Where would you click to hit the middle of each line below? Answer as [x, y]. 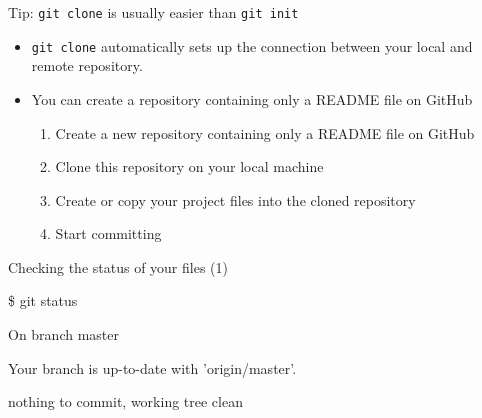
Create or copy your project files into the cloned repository [235, 199]
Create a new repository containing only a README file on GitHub [265, 132]
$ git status [43, 300]
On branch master [63, 334]
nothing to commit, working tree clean [125, 401]
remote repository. [87, 65]
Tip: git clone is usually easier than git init [153, 12]
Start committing [108, 233]
